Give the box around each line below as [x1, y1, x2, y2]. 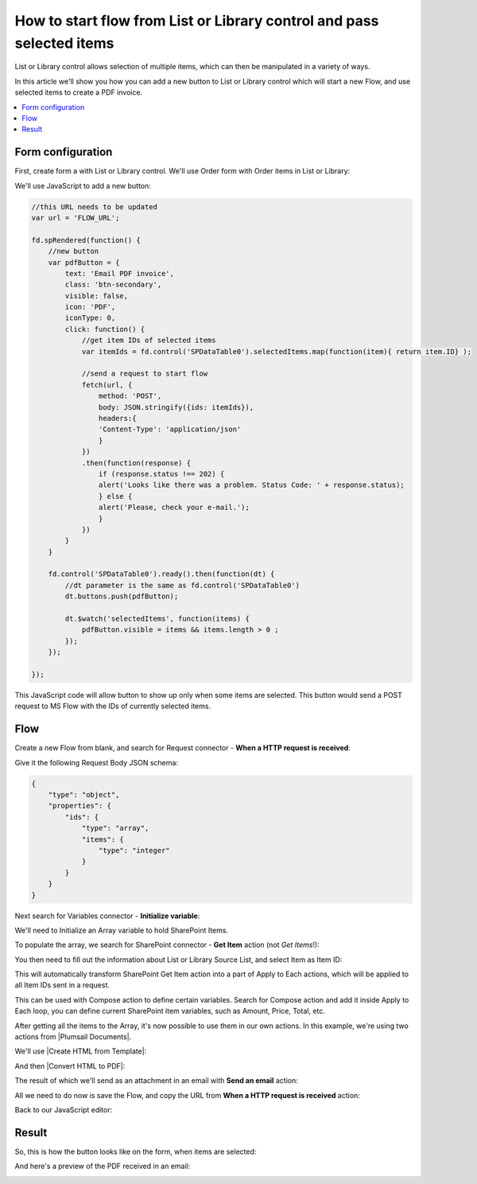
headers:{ [98, 414, 137, 423]
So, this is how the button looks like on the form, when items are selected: [14, 1147, 257, 1156]
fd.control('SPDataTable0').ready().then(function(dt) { [48, 570, 275, 578]
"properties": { [48, 801, 111, 811]
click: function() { [64, 325, 145, 333]
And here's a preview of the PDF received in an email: [14, 1162, 191, 1171]
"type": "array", [81, 824, 149, 833]
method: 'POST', [98, 391, 162, 401]
